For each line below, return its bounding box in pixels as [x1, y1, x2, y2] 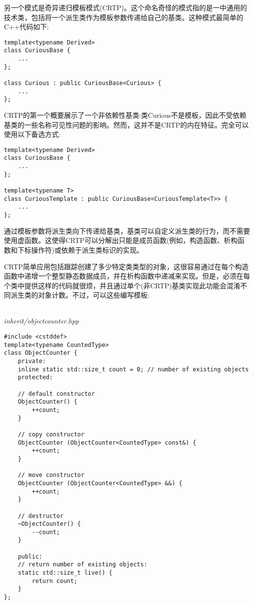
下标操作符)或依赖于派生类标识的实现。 [17, 244, 144, 255]
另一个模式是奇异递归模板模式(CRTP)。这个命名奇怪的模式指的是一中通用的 [4, 2, 247, 12]
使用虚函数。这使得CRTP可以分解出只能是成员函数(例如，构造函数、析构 [4, 235, 238, 245]
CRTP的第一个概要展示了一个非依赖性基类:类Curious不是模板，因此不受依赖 [4, 110, 247, 120]
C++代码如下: [4, 22, 49, 32]
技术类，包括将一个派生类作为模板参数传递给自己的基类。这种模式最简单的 [4, 12, 243, 22]
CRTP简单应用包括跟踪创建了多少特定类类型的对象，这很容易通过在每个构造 [4, 261, 249, 271]
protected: [18, 374, 53, 381]
